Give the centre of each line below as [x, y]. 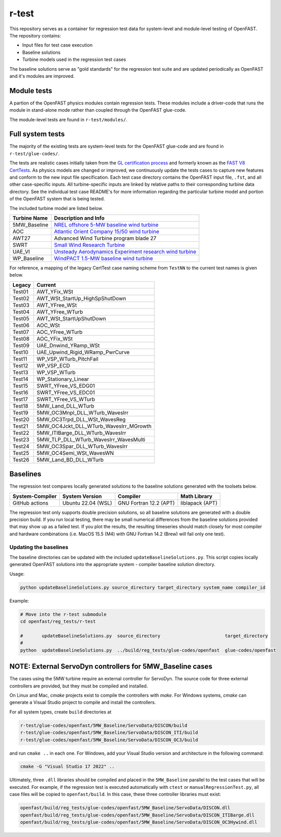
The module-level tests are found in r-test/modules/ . [68, 119]
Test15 [20, 386]
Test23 [21, 440]
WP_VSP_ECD [53, 365]
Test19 [20, 412]
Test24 [21, 446]
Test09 [21, 345]
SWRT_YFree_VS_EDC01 [66, 392]
